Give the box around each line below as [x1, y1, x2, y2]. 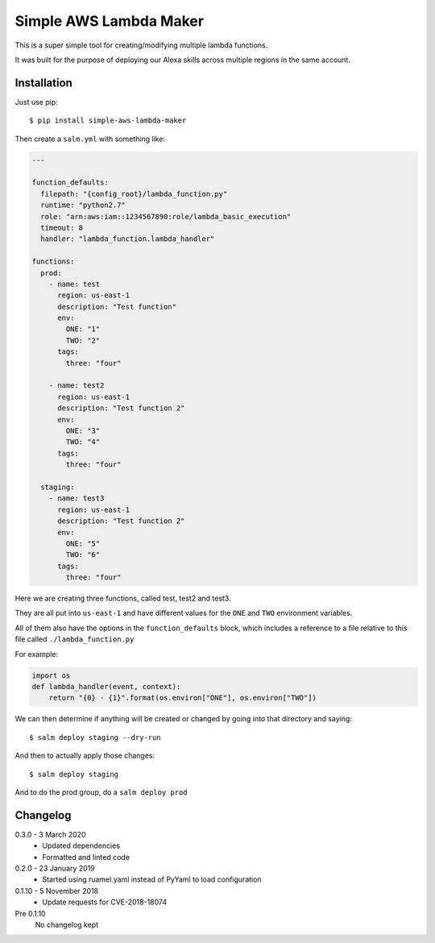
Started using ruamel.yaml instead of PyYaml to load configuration [42, 874, 262, 884]
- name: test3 [48, 494, 105, 503]
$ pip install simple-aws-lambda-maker [29, 116, 187, 125]
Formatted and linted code [42, 852, 130, 862]
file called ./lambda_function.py [14, 634, 135, 644]
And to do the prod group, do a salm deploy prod [14, 787, 188, 797]
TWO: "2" [65, 335, 101, 345]
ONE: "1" [65, 325, 101, 334]
